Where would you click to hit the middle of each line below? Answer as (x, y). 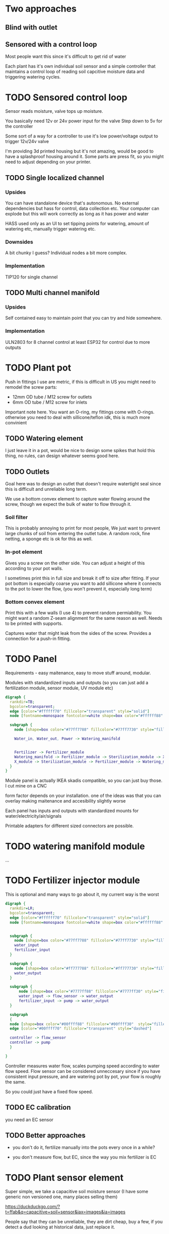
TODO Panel (31, 659)
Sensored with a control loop (51, 44)
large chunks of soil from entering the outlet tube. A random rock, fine (78, 534)
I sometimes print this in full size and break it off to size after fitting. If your (82, 578)
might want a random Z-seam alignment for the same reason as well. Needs (84, 618)
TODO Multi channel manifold (52, 293)
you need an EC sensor (29, 1119)
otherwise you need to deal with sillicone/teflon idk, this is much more (78, 417)
